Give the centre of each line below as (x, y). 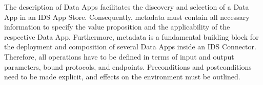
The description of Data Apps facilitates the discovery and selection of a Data (127, 7)
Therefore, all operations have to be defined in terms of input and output (119, 56)
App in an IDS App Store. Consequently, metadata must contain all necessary (127, 17)
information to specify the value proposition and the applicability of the (117, 27)
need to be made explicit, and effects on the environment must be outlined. (122, 77)
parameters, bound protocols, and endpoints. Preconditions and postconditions (128, 66)
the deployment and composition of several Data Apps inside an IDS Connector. (130, 47)
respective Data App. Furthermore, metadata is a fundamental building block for (131, 36)
